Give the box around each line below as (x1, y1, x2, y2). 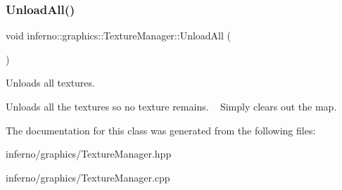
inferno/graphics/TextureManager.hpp (6, 146, 172, 161)
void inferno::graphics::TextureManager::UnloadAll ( (6, 28, 231, 43)
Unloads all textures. (6, 75, 95, 90)
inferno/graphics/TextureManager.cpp (6, 170, 170, 184)
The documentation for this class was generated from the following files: (6, 122, 316, 137)
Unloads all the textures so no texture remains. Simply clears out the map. (6, 99, 337, 113)
